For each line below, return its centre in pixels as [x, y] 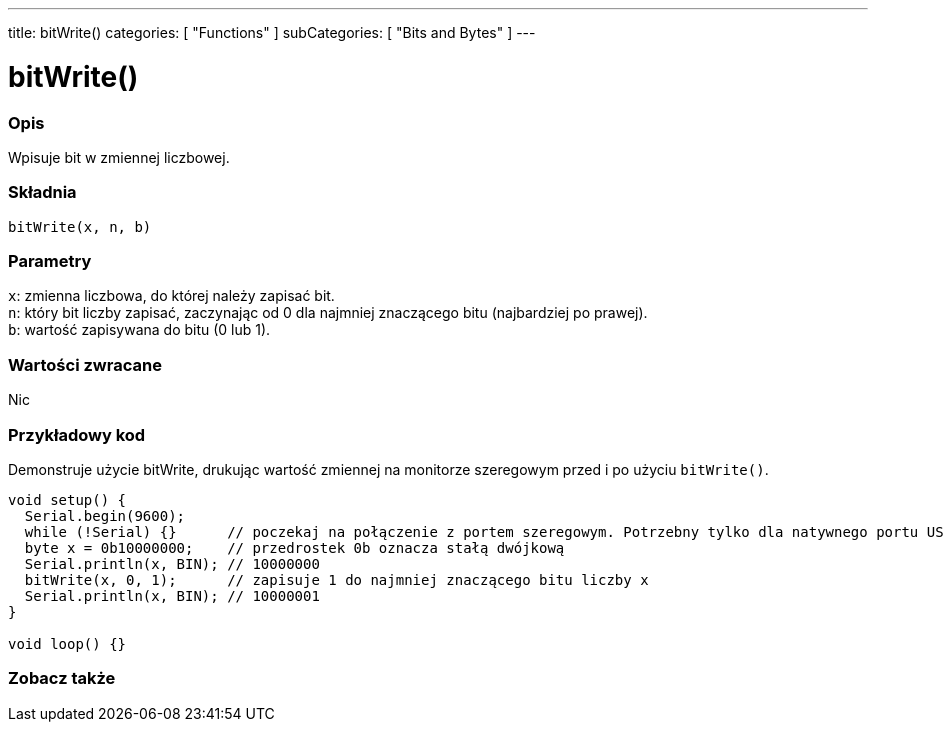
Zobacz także [62, 678]
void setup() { [67, 499]
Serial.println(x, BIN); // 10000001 [172, 595]
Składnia [42, 192]
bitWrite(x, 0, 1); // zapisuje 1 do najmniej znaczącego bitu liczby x [336, 579]
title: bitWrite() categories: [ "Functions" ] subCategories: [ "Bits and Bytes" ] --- [272, 32]
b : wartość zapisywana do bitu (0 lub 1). [139, 330]
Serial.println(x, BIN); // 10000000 [172, 563]
